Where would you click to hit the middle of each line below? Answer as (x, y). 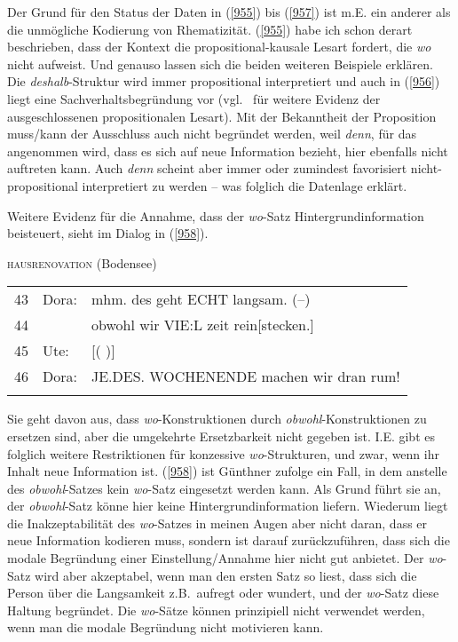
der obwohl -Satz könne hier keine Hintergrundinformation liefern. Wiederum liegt (228, 506)
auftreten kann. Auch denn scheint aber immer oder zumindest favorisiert (207, 168)
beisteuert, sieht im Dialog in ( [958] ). (108, 233)
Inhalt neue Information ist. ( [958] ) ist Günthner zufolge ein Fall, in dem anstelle (227, 471)
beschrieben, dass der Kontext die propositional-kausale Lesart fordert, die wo (219, 47)
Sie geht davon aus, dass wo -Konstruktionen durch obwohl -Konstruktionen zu (217, 419)
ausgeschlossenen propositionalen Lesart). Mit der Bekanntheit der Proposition (222, 116)
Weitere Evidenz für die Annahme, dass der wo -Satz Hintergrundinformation (216, 215)
